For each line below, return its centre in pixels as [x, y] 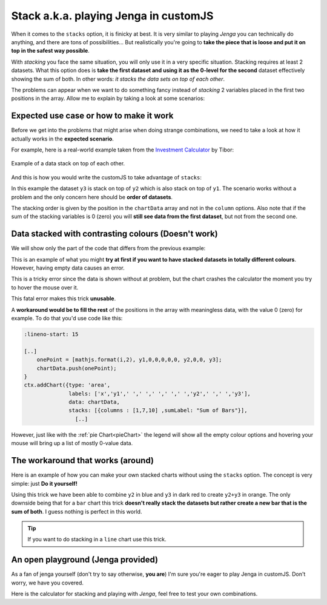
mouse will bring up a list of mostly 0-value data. [72, 443]
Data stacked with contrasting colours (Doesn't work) [114, 234]
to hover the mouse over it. [45, 287]
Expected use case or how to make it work [92, 116]
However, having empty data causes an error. [68, 268]
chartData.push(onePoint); [77, 368]
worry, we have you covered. [48, 583]
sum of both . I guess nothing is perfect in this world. [77, 511]
